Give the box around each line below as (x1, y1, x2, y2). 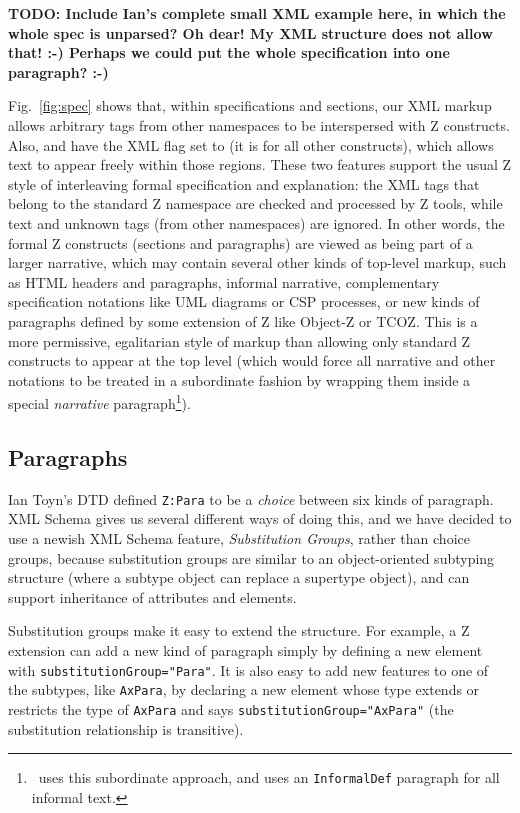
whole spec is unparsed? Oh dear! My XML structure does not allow (8, 22, 493, 43)
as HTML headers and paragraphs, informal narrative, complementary (8, 271, 440, 292)
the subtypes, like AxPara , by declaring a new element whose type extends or (8, 679, 480, 700)
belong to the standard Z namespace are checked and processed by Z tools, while (8, 193, 503, 214)
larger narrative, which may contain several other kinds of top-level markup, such (8, 252, 507, 273)
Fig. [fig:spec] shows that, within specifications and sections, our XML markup (8, 95, 492, 116)
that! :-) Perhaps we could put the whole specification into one (8, 42, 450, 63)
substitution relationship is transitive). (8, 718, 244, 739)
